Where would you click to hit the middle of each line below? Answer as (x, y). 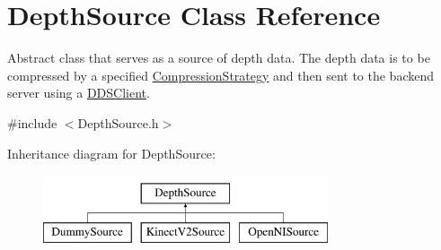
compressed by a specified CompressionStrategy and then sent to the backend (221, 75)
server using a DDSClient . (79, 93)
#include (32, 122)
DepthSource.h (118, 122)
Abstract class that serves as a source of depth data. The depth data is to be (219, 58)
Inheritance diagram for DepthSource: (111, 153)
